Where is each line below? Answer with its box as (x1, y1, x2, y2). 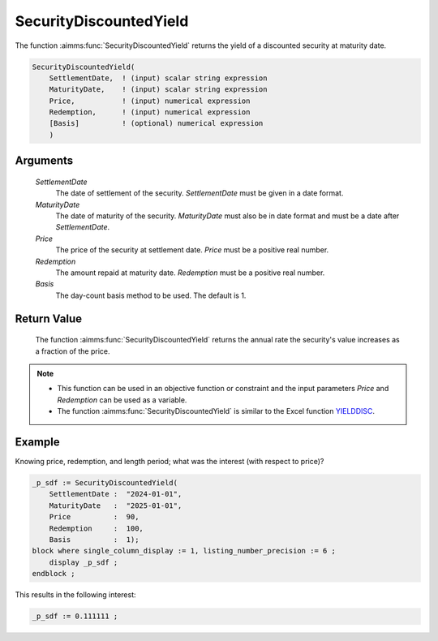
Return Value (15, 312, 83, 325)
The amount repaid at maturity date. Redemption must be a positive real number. (55, 268, 325, 277)
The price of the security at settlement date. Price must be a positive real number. (55, 245, 329, 255)
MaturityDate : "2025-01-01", (49, 501, 182, 510)
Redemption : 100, (49, 523, 144, 533)
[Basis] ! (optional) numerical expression (49, 118, 264, 128)
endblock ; (32, 569, 75, 579)
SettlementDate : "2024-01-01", (49, 489, 182, 499)
